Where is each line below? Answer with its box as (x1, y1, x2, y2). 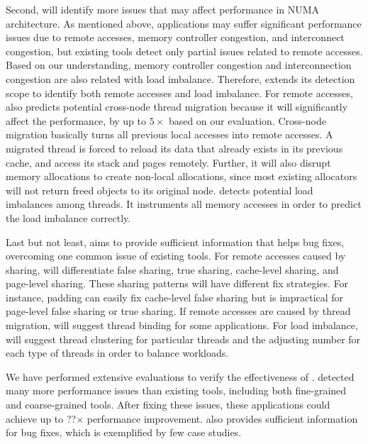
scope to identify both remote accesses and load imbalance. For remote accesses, (6, 85, 353, 100)
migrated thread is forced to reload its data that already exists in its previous (6, 140, 343, 155)
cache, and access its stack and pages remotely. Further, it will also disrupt (6, 155, 331, 170)
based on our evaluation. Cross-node (168, 113, 326, 128)
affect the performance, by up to (6, 113, 147, 128)
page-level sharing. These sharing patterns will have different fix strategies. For (6, 276, 349, 291)
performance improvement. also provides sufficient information (87, 411, 358, 426)
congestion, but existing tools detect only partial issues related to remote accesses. (6, 43, 363, 58)
